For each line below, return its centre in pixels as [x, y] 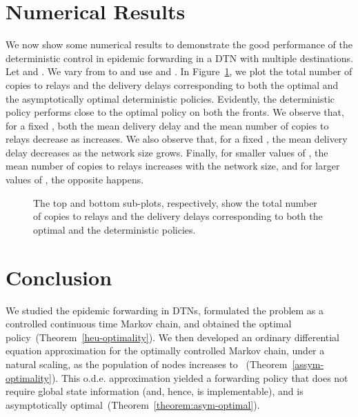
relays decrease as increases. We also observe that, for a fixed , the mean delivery [177, 139]
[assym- [308, 364]
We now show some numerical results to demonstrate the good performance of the [179, 44]
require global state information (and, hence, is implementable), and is [155, 391]
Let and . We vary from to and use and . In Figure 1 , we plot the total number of [179, 71]
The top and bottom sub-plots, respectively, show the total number [175, 202]
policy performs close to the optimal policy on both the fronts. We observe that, [175, 112]
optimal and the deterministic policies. [115, 229]
